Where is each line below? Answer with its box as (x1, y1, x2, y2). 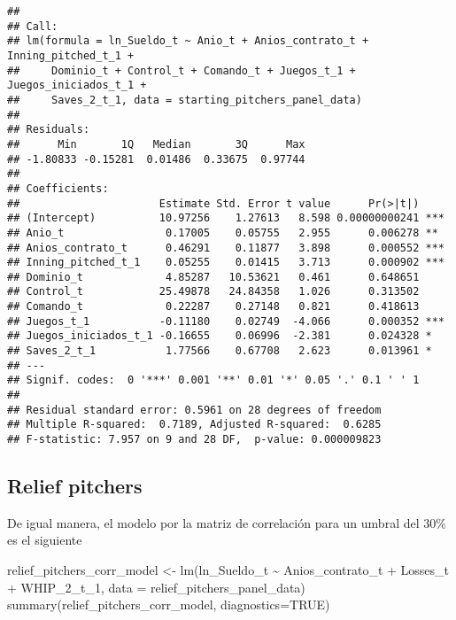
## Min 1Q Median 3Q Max (7, 137, 305, 151)
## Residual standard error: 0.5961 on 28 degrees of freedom (7, 403, 382, 416)
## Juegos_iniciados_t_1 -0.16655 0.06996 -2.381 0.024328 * (7, 329, 432, 343)
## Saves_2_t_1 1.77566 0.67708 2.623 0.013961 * (7, 345, 432, 358)
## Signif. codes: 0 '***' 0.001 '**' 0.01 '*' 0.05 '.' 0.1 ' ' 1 (7, 374, 420, 387)
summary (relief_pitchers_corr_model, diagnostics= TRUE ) (7, 595, 330, 614)
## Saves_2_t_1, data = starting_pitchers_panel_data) (7, 93, 362, 106)
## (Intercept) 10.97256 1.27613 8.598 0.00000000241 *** (7, 212, 444, 225)
